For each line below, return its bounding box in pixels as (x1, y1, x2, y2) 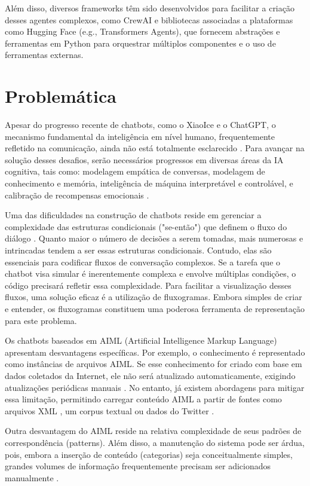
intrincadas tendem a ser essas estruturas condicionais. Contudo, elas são (5, 244, 272, 256)
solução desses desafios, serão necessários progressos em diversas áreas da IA (5, 153, 284, 166)
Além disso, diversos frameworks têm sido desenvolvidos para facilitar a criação (5, 2, 294, 14)
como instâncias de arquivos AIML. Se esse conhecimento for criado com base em (5, 357, 302, 370)
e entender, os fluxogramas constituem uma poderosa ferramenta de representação (5, 302, 305, 314)
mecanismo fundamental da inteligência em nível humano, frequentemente (5, 130, 275, 142)
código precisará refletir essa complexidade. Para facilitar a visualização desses (5, 279, 291, 291)
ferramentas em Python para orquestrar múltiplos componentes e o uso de (5, 36, 276, 49)
